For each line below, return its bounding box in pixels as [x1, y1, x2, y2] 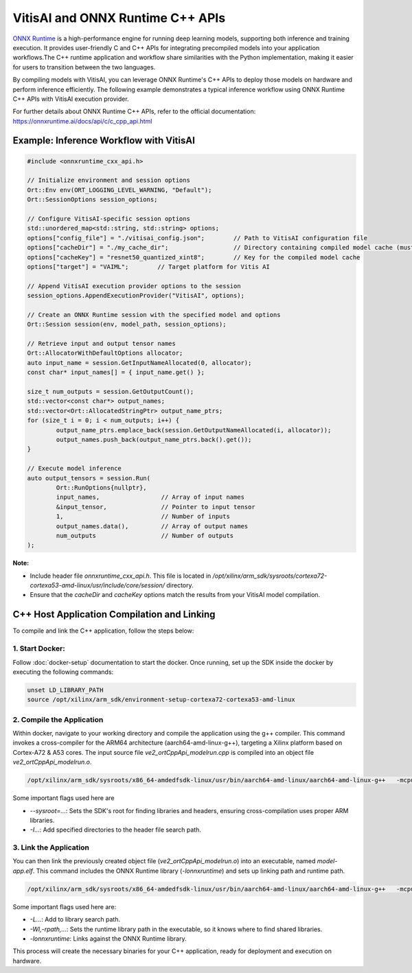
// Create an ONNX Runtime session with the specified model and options [27, 311, 281, 318]
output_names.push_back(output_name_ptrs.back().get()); [56, 436, 252, 443]
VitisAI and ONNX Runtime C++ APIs [12, 10, 226, 25]
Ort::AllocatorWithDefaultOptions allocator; [27, 349, 183, 357]
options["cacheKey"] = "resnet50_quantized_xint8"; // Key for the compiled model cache [27, 253, 360, 261]
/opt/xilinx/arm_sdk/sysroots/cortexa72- [212, 572, 328, 580]
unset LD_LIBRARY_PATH [27, 686, 104, 694]
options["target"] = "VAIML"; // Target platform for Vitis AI [27, 263, 271, 270]
